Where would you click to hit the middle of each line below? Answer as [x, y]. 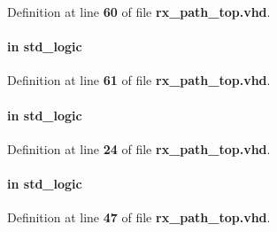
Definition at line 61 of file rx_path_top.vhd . [139, 80]
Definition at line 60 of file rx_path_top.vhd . [139, 12]
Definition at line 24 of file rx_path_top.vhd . [139, 148]
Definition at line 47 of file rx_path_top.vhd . [139, 217]
